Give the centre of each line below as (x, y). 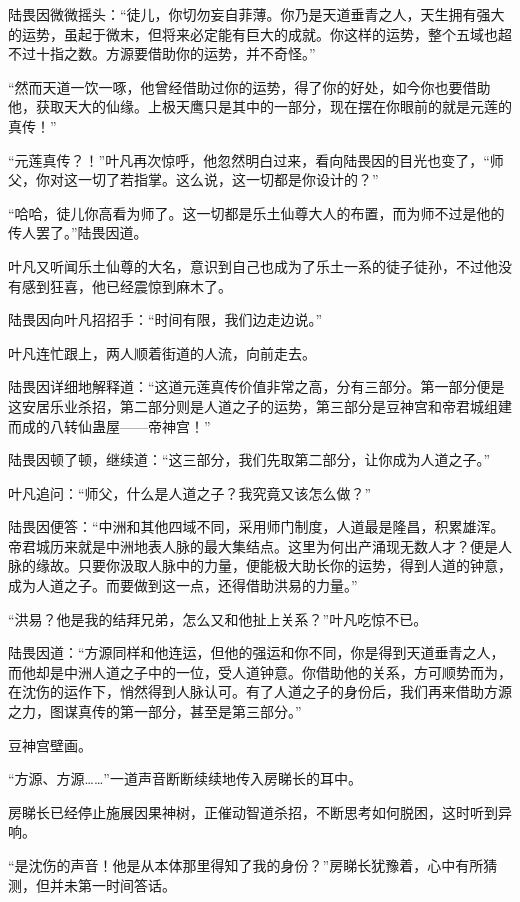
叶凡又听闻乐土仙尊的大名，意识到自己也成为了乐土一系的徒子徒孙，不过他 (253, 265)
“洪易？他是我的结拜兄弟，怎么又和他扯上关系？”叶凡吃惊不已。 (218, 618)
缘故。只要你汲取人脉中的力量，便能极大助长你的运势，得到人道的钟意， (273, 565)
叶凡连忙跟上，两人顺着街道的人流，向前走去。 (162, 352)
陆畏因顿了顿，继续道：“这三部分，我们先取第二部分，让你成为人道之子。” (249, 459)
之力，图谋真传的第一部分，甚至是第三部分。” (155, 711)
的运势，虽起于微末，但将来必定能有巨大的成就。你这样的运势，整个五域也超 (260, 33)
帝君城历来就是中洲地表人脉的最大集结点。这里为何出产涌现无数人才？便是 (253, 545)
